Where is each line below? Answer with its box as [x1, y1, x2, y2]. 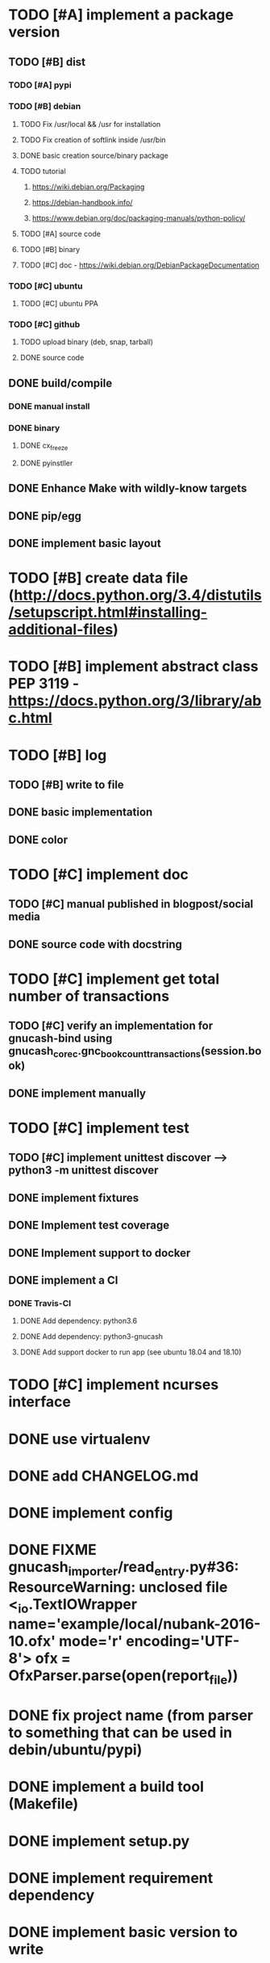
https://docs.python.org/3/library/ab [8, 692, 262, 710]
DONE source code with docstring [8, 937, 183, 951]
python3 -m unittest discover [8, 1164, 159, 1177]
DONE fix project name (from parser [8, 1707, 254, 1725]
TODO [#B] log [8, 746, 107, 765]
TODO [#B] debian [8, 101, 81, 112]
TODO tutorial [19, 166, 66, 175]
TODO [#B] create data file [8, 569, 189, 588]
